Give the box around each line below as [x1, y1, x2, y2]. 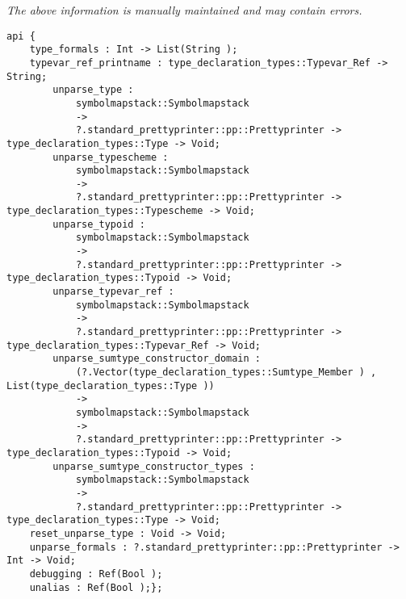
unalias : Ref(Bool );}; [29, 581, 163, 593]
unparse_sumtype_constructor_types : [52, 460, 255, 472]
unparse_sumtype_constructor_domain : [52, 353, 261, 365]
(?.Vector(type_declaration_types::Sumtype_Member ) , [75, 367, 377, 378]
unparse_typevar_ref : [52, 286, 174, 298]
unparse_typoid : [52, 218, 145, 230]
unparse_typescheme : [52, 151, 169, 163]
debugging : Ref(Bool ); [29, 568, 163, 580]
